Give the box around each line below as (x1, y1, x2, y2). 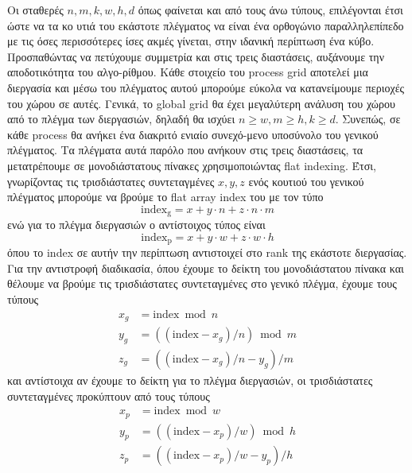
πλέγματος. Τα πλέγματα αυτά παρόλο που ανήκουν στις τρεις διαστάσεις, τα (7, 142, 363, 158)
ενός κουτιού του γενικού (248, 173, 364, 189)
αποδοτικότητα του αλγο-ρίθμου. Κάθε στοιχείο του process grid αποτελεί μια (7, 64, 368, 80)
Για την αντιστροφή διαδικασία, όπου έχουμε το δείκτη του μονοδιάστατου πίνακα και (7, 259, 404, 276)
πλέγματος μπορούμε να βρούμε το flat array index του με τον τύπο (7, 188, 324, 205)
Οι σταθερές (7, 2, 64, 17)
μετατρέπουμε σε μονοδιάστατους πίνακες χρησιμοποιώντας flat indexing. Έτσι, (7, 157, 376, 173)
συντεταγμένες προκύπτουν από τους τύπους (7, 387, 210, 404)
